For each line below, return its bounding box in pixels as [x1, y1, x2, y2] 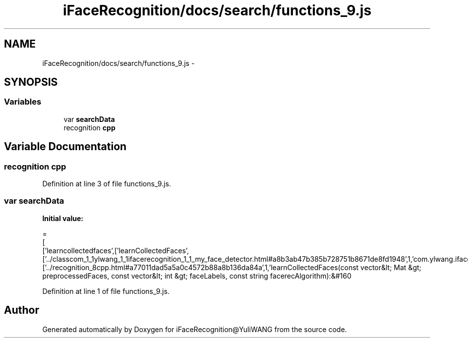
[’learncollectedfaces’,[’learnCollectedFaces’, [42, 246, 189, 255]
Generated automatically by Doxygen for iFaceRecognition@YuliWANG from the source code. [42, 325, 347, 334]
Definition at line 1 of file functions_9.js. [42, 286, 170, 295]
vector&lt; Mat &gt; [360, 263, 421, 272]
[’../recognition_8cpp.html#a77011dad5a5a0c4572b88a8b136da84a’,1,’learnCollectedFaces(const [42, 263, 359, 272]
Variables [4, 97, 42, 107]
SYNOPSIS [4, 76, 58, 89]
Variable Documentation [4, 140, 127, 153]
